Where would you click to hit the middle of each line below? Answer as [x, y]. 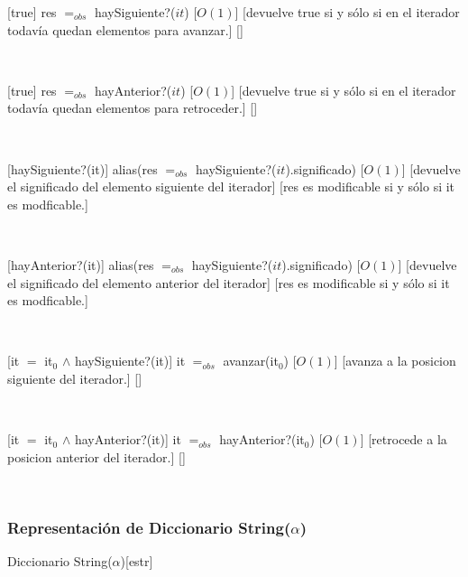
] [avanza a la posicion [395, 361]
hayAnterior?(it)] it [128, 439]
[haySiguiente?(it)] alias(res [83, 168]
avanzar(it [251, 361]
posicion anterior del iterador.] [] [96, 456]
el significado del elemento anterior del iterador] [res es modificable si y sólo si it [229, 282]
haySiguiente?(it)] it [130, 361]
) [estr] [137, 561]
